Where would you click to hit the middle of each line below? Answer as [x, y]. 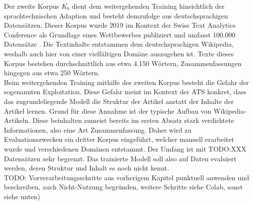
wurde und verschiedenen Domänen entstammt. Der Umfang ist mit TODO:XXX [125, 148]
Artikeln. [17, 120]
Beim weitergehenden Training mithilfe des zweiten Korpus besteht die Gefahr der [126, 82]
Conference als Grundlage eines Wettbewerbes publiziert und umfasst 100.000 [120, 34]
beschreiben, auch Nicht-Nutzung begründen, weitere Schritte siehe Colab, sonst [123, 187]
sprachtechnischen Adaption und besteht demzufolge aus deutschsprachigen [116, 15]
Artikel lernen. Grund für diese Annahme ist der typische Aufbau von [108, 111]
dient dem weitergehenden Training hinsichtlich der [148, 6]
